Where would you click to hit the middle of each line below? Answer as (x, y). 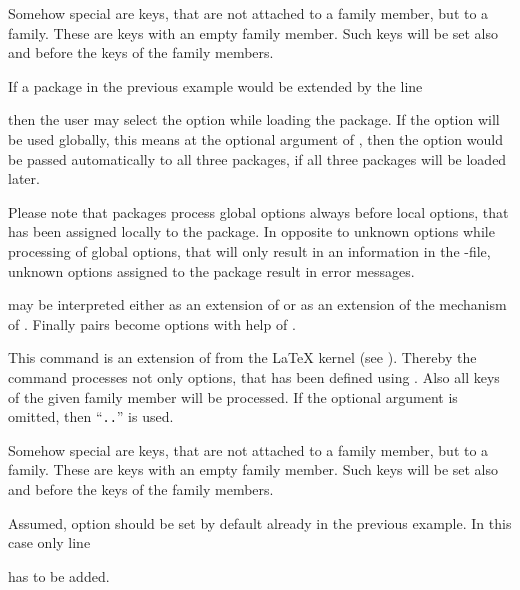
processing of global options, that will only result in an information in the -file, (249, 250)
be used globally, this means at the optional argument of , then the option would (255, 138)
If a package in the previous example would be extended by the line (215, 85)
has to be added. (59, 575)
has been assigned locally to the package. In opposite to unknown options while (251, 231)
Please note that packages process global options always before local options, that (258, 211)
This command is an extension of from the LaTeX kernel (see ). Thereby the (242, 357)
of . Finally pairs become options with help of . (152, 323)
